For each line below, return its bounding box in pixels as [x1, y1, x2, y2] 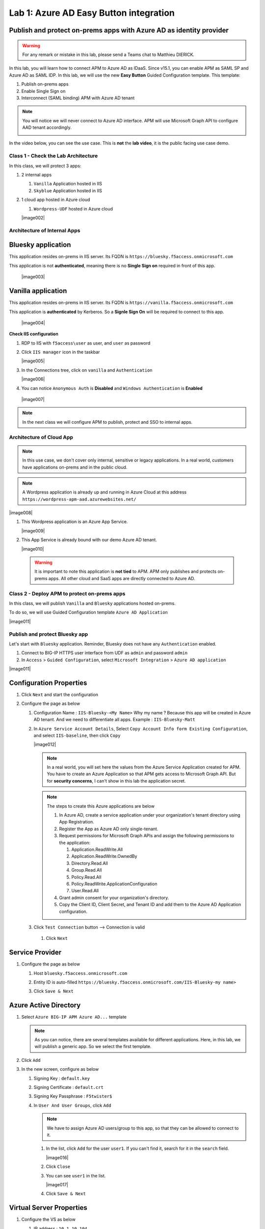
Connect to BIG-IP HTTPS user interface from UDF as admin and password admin [21, 650, 188, 656]
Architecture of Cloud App [9, 434, 74, 440]
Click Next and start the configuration [21, 691, 98, 698]
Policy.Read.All [71, 874, 102, 880]
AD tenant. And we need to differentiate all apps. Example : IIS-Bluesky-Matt [33, 717, 196, 723]
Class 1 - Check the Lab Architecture [9, 152, 98, 159]
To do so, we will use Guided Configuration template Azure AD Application [9, 610, 168, 615]
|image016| [46, 1154, 69, 1160]
